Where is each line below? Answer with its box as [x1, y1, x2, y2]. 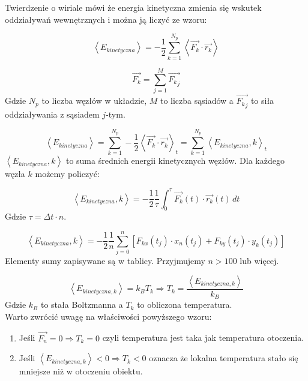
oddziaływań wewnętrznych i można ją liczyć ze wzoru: [5, 13, 207, 25]
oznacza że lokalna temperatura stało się [149, 352, 298, 364]
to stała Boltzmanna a [40, 298, 123, 311]
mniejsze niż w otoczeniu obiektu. [19, 365, 143, 377]
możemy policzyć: [35, 167, 100, 180]
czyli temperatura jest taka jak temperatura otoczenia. [102, 331, 304, 344]
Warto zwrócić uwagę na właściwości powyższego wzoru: [5, 310, 212, 322]
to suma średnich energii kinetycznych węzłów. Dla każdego [65, 154, 285, 167]
